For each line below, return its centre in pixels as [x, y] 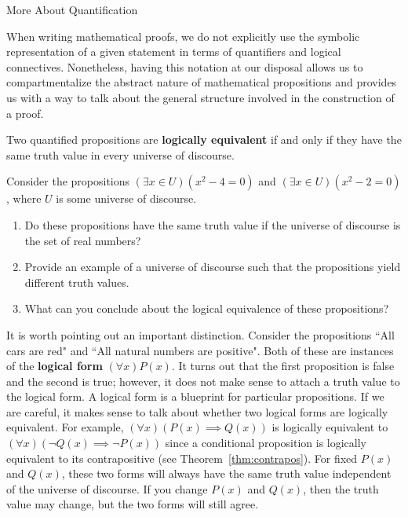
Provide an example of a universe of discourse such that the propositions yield [213, 267]
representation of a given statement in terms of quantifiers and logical [174, 51]
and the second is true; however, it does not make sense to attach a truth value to [203, 381]
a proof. [25, 113]
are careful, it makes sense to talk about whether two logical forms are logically [197, 411]
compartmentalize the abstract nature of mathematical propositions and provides [202, 82]
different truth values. [77, 282]
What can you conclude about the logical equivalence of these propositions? [207, 308]
